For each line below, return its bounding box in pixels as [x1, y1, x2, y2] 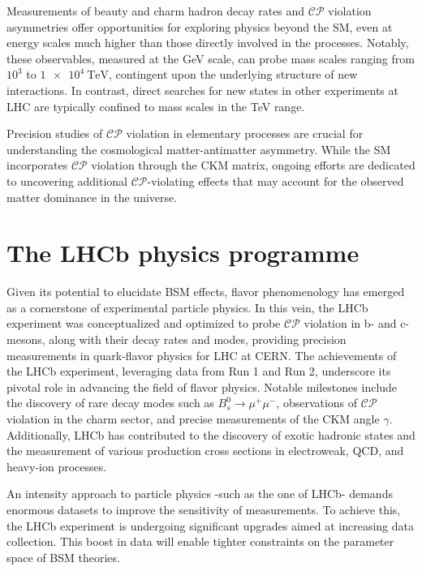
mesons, [6, 331, 45, 348]
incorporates [6, 157, 68, 174]
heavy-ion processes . [6, 457, 107, 474]
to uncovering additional [6, 172, 128, 189]
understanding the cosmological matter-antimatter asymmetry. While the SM [6, 140, 391, 157]
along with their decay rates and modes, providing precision [49, 331, 347, 348]
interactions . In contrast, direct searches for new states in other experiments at [6, 81, 398, 98]
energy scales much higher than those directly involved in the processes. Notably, [6, 34, 409, 51]
